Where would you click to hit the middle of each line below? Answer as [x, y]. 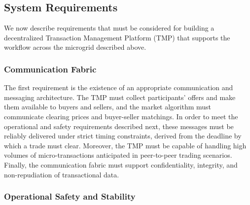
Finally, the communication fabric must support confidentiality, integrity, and [121, 164]
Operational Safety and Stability [70, 196]
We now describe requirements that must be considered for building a [109, 28]
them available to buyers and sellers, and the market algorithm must [108, 107]
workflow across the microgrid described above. [75, 47]
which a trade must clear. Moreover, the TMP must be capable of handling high [125, 145]
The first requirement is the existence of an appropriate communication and [119, 87]
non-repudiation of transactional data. [62, 174]
